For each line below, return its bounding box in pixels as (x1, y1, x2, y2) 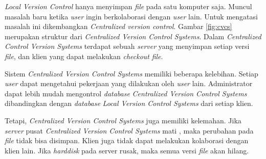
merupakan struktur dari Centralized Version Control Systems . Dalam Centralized (5, 31, 261, 41)
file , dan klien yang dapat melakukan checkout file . (5, 50, 163, 61)
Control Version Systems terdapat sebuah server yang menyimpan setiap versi (5, 41, 250, 51)
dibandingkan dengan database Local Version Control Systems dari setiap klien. (5, 98, 253, 109)
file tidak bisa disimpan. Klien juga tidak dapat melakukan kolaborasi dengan (5, 135, 249, 146)
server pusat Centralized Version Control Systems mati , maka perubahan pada (5, 125, 254, 136)
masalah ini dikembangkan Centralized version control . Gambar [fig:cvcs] (5, 21, 232, 32)
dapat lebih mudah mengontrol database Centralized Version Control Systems (5, 88, 247, 98)
